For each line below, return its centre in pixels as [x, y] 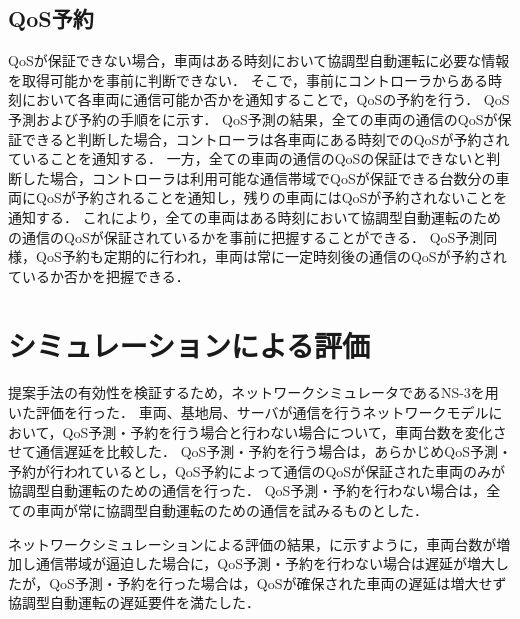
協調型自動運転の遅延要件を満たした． [134, 602]
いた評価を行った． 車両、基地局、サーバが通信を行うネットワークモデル [248, 412]
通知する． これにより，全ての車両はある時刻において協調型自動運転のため [254, 216]
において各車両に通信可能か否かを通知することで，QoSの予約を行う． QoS [265, 99]
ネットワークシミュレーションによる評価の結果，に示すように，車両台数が [252, 543]
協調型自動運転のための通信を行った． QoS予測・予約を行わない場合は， [247, 490]
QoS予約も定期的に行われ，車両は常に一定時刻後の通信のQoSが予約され [271, 256]
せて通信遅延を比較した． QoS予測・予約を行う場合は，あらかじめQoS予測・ [260, 451]
